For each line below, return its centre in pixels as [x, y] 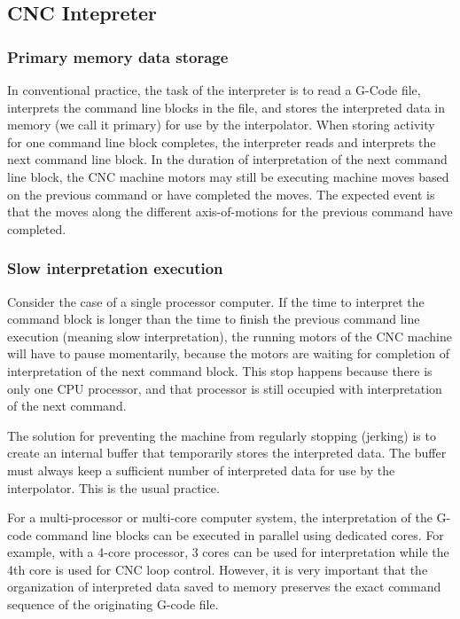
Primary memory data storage [118, 56]
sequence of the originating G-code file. [113, 604]
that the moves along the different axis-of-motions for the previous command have [230, 212]
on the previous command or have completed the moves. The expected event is [221, 194]
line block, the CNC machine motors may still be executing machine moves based [228, 176]
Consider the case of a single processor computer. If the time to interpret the [216, 301]
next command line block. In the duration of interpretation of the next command [227, 159]
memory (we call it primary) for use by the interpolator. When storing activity [221, 125]
